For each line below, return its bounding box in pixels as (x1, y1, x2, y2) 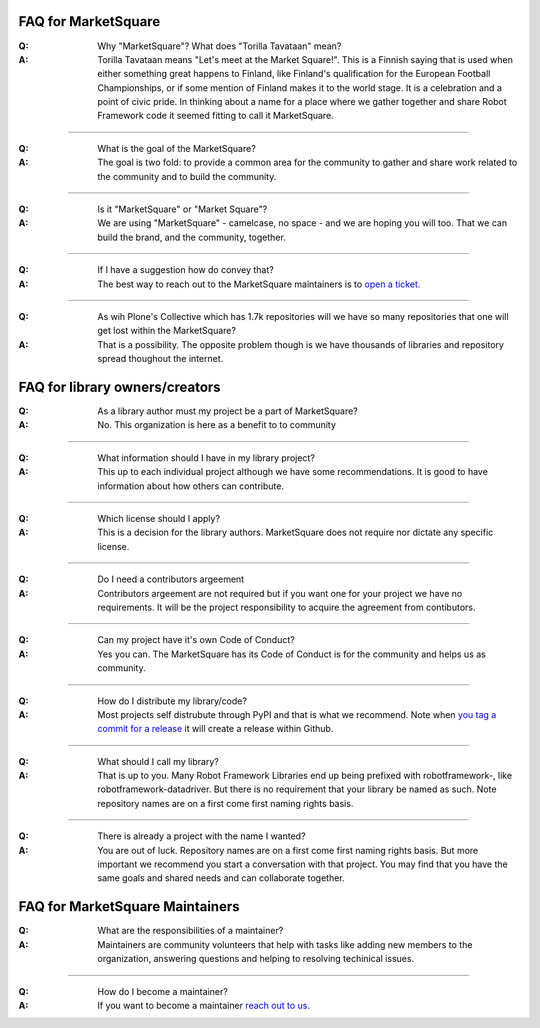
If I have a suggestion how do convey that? (97, 264, 274, 276)
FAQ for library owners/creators (18, 378, 221, 395)
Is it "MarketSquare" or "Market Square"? (97, 203, 268, 215)
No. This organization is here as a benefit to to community (97, 419, 337, 431)
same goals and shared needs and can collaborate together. (97, 872, 345, 884)
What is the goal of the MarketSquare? (97, 142, 257, 154)
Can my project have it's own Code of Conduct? (97, 634, 295, 646)
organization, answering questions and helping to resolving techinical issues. (97, 953, 415, 965)
